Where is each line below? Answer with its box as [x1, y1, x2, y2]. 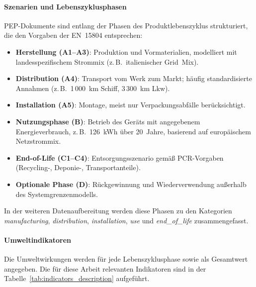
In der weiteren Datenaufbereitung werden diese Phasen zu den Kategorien [4, 205, 232, 216]
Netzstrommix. [15, 136, 61, 146]
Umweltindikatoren [4, 234, 72, 245]
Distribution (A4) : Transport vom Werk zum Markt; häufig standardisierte [15, 73, 252, 84]
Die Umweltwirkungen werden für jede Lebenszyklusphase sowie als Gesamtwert [4, 254, 248, 264]
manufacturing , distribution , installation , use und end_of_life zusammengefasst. [4, 215, 249, 225]
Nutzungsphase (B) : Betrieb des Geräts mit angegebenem [15, 116, 200, 126]
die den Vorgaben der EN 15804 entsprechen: [4, 30, 143, 40]
